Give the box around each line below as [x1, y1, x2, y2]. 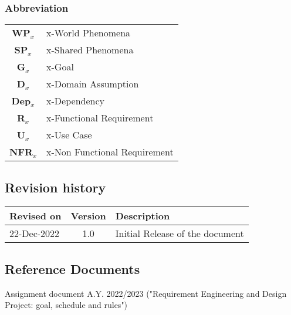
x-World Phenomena [46, 26, 131, 40]
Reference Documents [5, 259, 140, 277]
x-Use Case [46, 128, 92, 142]
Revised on [9, 209, 62, 223]
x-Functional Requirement [46, 111, 154, 125]
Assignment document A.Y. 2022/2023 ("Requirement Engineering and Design [5, 287, 287, 299]
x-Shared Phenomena [46, 43, 134, 57]
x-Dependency [46, 94, 104, 108]
